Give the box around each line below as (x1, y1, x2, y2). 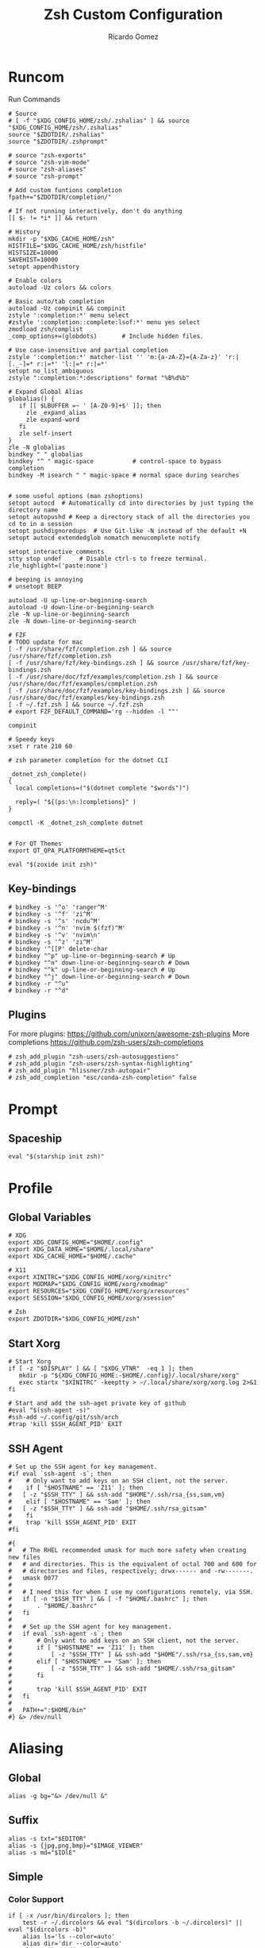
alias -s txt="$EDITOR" (8, 1834, 87, 1842)
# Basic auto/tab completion (8, 297, 105, 305)
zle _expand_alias (25, 408, 87, 416)
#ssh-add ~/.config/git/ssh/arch (8, 1413, 119, 1421)
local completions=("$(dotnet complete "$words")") (15, 784, 190, 792)
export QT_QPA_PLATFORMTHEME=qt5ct (8, 846, 126, 855)
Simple (8, 1870, 44, 1884)
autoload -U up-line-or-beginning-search (8, 596, 148, 605)
